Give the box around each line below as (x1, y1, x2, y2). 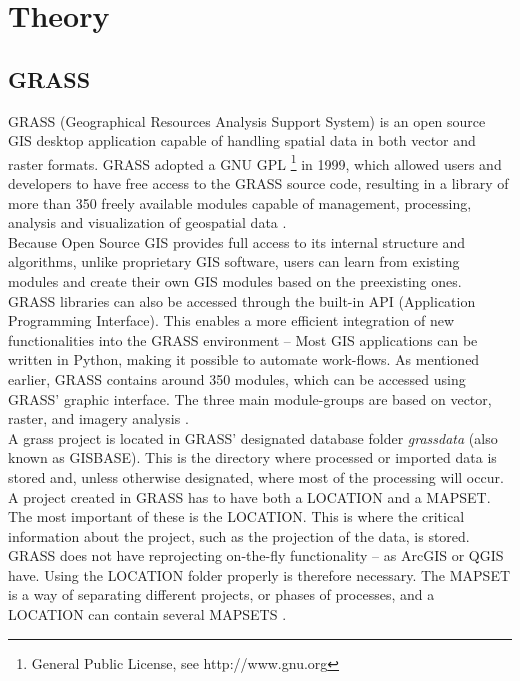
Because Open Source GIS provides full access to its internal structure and (8, 231, 466, 252)
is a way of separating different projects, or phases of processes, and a (8, 584, 435, 605)
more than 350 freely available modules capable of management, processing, (8, 192, 472, 213)
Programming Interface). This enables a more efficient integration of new (8, 310, 455, 331)
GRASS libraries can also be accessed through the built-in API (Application (8, 290, 476, 311)
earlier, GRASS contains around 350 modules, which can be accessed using (8, 368, 466, 389)
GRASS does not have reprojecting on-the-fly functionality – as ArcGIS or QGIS (8, 545, 504, 566)
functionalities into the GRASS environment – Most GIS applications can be (8, 329, 478, 350)
